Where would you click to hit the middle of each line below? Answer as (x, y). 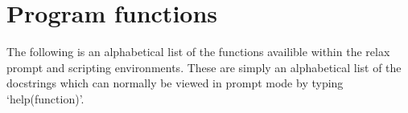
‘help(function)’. (45, 98)
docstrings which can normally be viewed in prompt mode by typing (175, 83)
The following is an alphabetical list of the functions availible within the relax (198, 52)
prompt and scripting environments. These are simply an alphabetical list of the (204, 67)
